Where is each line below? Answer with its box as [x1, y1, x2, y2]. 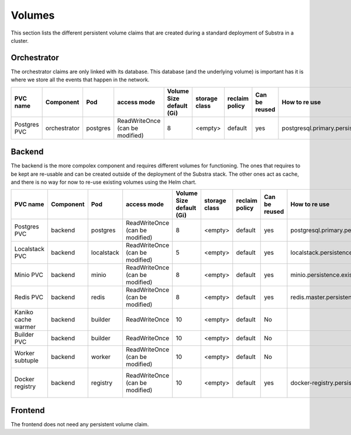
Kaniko [14, 308, 33, 316]
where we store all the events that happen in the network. [11, 76, 150, 83]
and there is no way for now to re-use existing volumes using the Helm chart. [11, 179, 197, 186]
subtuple [14, 357, 39, 365]
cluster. [11, 37, 29, 44]
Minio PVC [14, 271, 43, 279]
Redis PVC [14, 293, 44, 302]
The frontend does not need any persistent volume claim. [11, 420, 149, 427]
